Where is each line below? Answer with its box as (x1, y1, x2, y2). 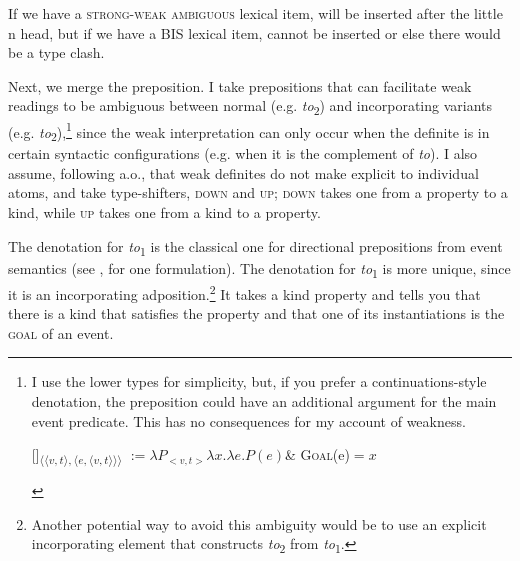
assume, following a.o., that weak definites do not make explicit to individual (8, 162, 479, 183)
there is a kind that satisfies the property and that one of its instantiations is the (8, 303, 505, 324)
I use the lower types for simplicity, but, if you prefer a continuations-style (31, 371, 487, 392)
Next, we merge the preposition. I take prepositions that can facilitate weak (8, 75, 472, 96)
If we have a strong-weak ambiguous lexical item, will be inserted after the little (8, 3, 503, 23)
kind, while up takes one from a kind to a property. (8, 202, 321, 223)
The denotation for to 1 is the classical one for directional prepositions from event (8, 235, 503, 259)
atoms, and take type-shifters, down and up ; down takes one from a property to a (8, 182, 508, 203)
